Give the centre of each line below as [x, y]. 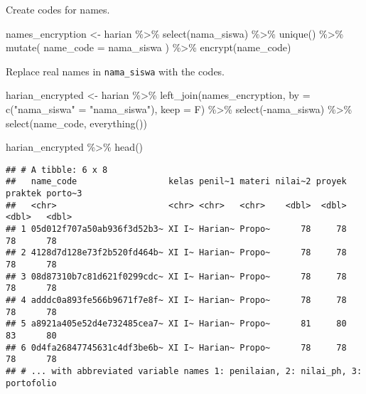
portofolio [31, 383]
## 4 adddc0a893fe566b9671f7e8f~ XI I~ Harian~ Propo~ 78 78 [176, 300]
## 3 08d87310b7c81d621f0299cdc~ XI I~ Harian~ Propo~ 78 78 [176, 276]
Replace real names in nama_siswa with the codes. [115, 71]
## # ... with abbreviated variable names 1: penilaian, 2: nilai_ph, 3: [184, 371]
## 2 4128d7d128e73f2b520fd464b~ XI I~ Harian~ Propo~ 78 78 [176, 253]
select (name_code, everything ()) [76, 123]
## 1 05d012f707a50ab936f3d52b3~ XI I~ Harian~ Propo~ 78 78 [176, 229]
